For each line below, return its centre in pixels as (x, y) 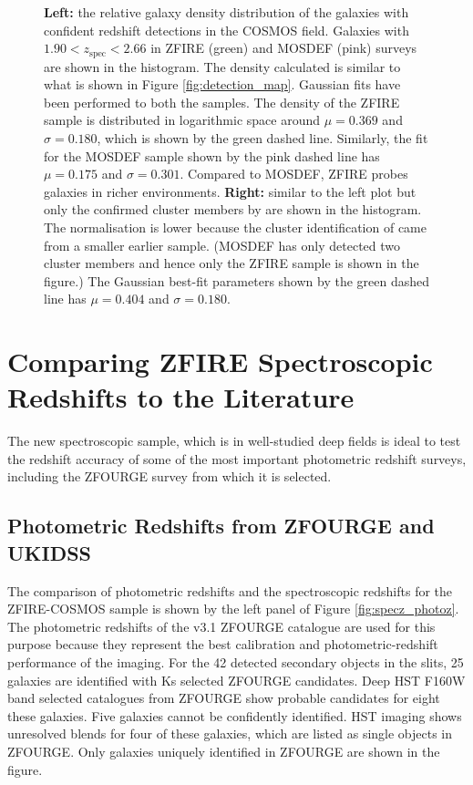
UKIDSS (50, 552)
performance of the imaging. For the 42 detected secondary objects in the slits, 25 (236, 662)
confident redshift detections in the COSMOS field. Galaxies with (226, 30)
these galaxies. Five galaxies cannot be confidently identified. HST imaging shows (235, 715)
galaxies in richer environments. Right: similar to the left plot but (230, 191)
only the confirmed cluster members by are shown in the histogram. (233, 209)
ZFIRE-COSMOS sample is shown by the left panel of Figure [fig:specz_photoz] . (233, 609)
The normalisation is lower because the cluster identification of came (236, 227)
